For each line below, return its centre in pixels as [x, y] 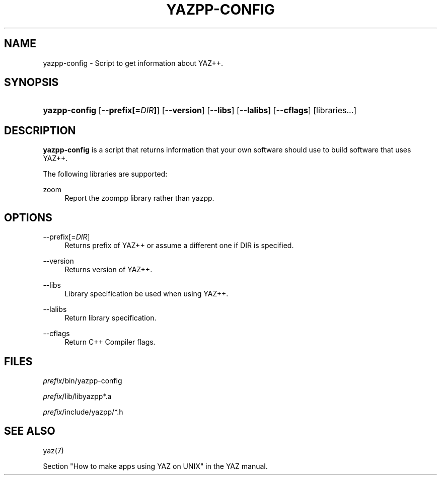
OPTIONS [28, 217]
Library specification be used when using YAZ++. [146, 294]
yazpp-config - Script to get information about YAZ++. [133, 63]
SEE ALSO [30, 431]
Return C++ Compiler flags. [110, 342]
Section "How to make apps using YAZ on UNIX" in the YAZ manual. [155, 466]
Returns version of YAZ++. [108, 270]
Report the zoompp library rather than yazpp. [139, 198]
